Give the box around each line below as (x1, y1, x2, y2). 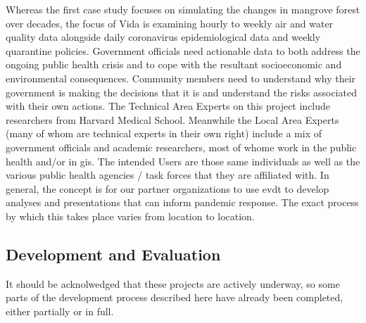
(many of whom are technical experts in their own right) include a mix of (6, 126, 322, 141)
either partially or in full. (6, 303, 114, 318)
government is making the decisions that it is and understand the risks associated (6, 84, 357, 99)
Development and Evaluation (6, 243, 221, 265)
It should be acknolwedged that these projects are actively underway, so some (6, 276, 340, 291)
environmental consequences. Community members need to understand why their (6, 70, 356, 85)
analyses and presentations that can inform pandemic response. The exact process (6, 195, 359, 210)
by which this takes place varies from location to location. (6, 208, 255, 223)
